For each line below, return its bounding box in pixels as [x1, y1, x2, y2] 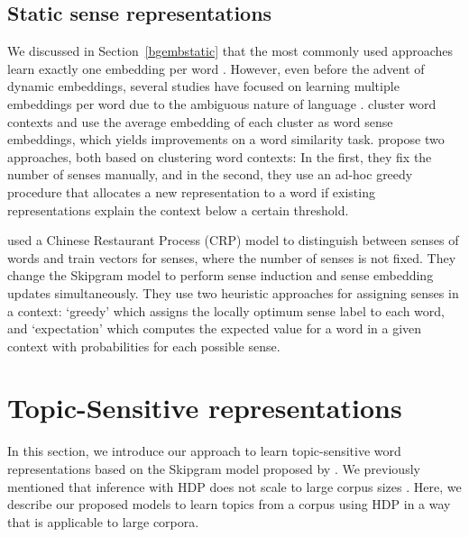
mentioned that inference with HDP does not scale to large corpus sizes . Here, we [7, 477, 462, 496]
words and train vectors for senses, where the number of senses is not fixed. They [7, 248, 456, 267]
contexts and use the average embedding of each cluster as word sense [7, 112, 393, 131]
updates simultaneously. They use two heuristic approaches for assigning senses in [7, 283, 459, 302]
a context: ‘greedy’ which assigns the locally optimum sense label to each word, [7, 301, 445, 320]
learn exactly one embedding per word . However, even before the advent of [7, 59, 425, 77]
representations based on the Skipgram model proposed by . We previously [7, 460, 420, 478]
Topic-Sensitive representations [7, 389, 402, 426]
